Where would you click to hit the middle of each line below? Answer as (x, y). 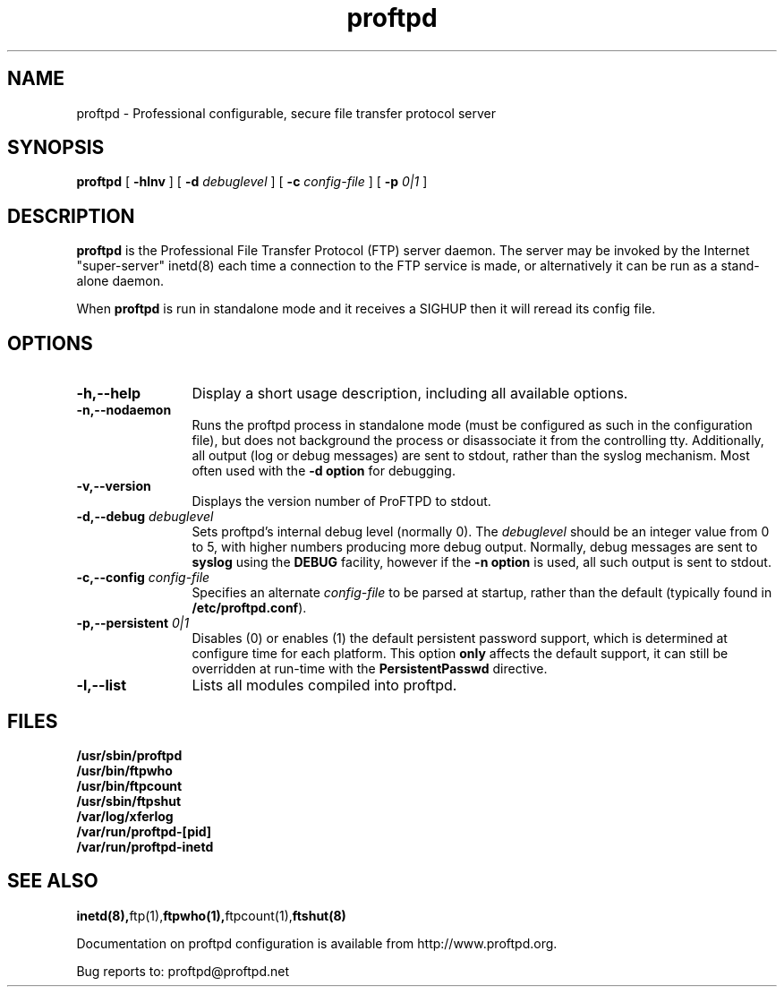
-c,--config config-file (143, 578)
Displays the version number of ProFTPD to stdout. (341, 501)
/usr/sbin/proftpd (129, 755)
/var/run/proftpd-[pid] (144, 831)
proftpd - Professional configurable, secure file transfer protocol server (286, 113)
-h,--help (109, 394)
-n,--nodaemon (124, 410)
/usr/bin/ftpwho (124, 770)
